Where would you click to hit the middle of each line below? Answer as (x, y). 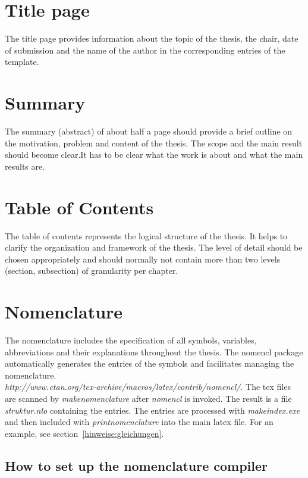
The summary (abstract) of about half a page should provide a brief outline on (149, 131)
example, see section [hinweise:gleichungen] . (84, 433)
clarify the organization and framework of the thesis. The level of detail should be (154, 247)
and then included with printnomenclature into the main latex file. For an (139, 422)
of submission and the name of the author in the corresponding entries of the (145, 50)
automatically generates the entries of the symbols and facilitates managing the (150, 363)
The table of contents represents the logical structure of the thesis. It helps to (146, 235)
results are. (25, 166)
